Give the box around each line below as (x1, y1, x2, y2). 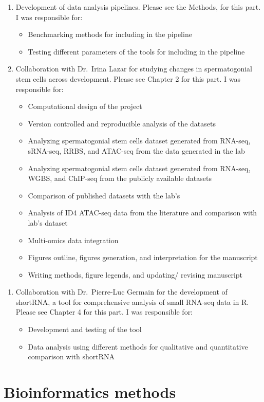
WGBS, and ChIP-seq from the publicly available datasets (28, 173, 212, 184)
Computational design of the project (28, 101, 142, 112)
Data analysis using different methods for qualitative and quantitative (28, 341, 248, 352)
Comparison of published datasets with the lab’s (28, 190, 180, 200)
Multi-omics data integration (28, 234, 119, 245)
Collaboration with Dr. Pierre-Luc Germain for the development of (15, 286, 228, 297)
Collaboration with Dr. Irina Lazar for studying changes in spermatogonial (15, 63, 252, 74)
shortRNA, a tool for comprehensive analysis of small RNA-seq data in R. (15, 296, 249, 307)
